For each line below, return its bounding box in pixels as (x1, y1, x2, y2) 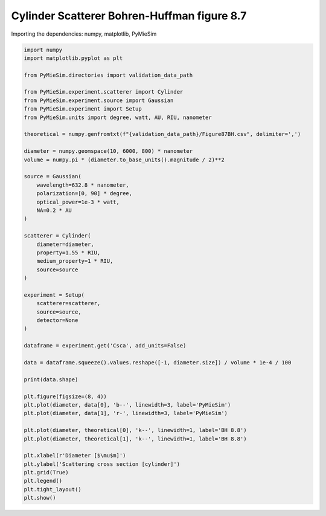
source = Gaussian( (24, 173, 81, 180)
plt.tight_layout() (24, 486, 81, 492)
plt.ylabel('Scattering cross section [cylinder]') (24, 460, 181, 468)
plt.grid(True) (24, 469, 69, 476)
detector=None (36, 317, 78, 324)
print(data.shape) (24, 376, 78, 383)
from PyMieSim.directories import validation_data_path (24, 71, 193, 79)
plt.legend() (24, 477, 63, 485)
